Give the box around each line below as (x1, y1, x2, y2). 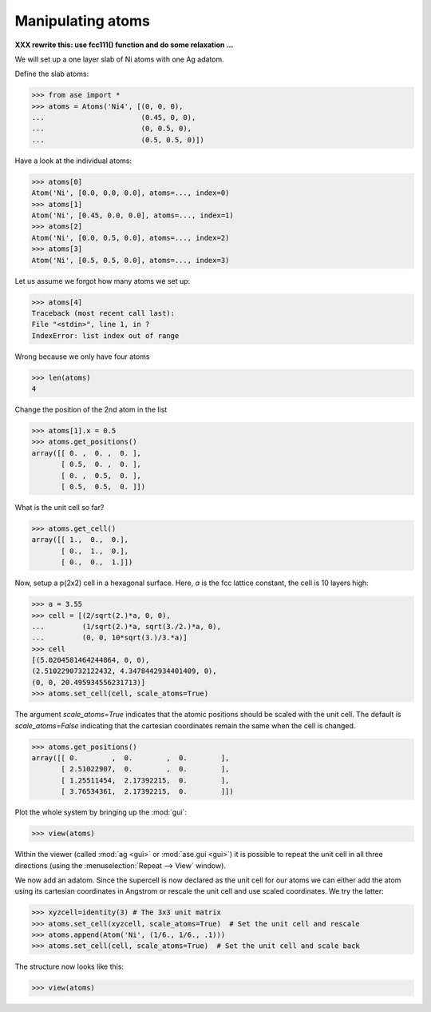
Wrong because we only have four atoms (14, 352, 150, 361)
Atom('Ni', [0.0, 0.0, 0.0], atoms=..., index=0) (31, 189, 230, 197)
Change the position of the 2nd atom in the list (14, 404, 168, 415)
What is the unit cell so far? (14, 502, 105, 512)
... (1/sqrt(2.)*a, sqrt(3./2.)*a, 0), (31, 622, 221, 631)
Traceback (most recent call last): (31, 309, 176, 317)
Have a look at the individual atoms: (14, 156, 132, 165)
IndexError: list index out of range (31, 331, 180, 340)
